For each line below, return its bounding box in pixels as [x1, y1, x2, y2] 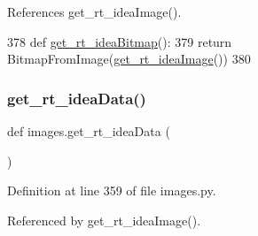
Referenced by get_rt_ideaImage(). [7, 210, 201, 229]
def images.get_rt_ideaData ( [7, 122, 170, 140]
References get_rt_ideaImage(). [7, 3, 182, 20]
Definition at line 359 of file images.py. [7, 181, 216, 200]
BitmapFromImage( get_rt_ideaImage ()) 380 [7, 49, 251, 68]
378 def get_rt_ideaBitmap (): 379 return [7, 32, 232, 50]
